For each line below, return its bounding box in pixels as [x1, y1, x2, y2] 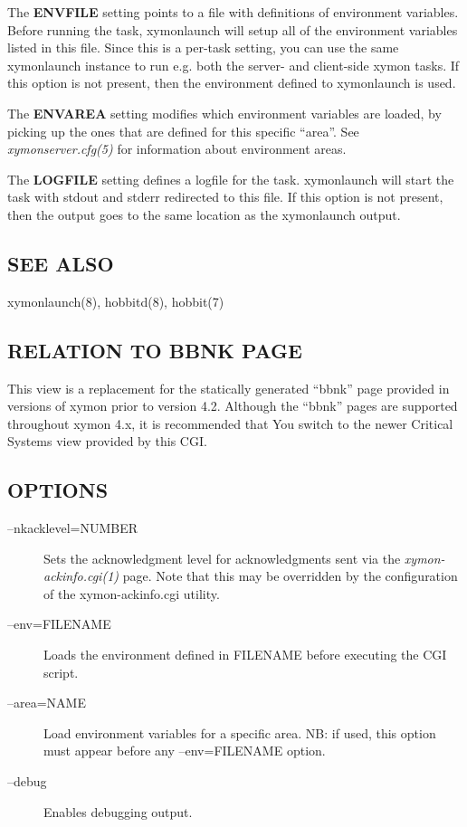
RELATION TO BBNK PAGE [7, 336, 302, 364]
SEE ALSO [7, 249, 114, 277]
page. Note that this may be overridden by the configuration [122, 566, 458, 585]
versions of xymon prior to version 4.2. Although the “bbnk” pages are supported [7, 396, 458, 415]
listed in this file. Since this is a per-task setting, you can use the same [7, 38, 399, 57]
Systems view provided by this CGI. [7, 432, 207, 451]
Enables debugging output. [43, 802, 193, 821]
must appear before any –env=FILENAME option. [43, 741, 326, 760]
